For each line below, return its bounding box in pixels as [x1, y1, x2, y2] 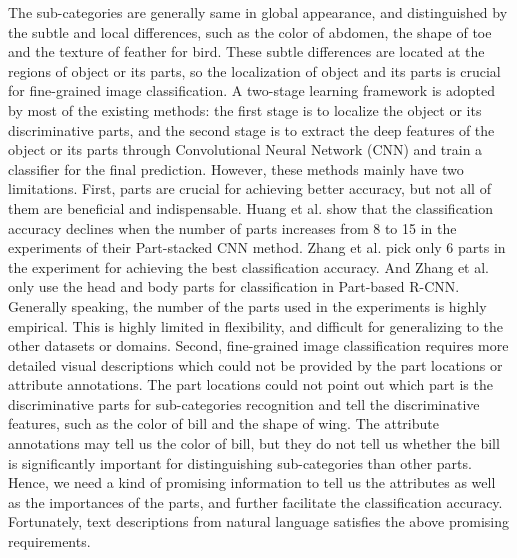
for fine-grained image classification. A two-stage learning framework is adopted [8, 80, 495, 101]
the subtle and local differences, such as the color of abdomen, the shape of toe [8, 21, 492, 42]
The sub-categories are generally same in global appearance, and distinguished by [8, 2, 508, 22]
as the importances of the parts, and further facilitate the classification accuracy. [8, 491, 503, 512]
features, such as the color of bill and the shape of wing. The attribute [8, 413, 439, 434]
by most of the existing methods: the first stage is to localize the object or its [8, 99, 482, 120]
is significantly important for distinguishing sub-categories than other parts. [8, 452, 472, 473]
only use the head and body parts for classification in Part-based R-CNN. [8, 276, 460, 297]
